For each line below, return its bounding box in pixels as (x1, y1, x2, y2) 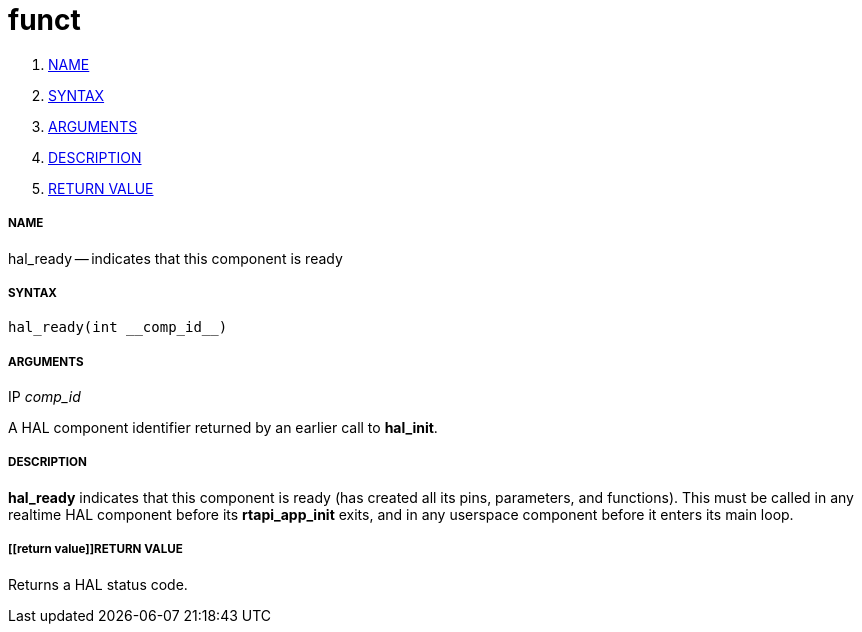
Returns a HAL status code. (8, 575, 188, 593)
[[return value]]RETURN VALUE (8, 542, 183, 557)
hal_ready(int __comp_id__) (8, 319, 228, 336)
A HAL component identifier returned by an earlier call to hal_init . (8, 419, 438, 437)
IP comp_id (8, 388, 81, 406)
